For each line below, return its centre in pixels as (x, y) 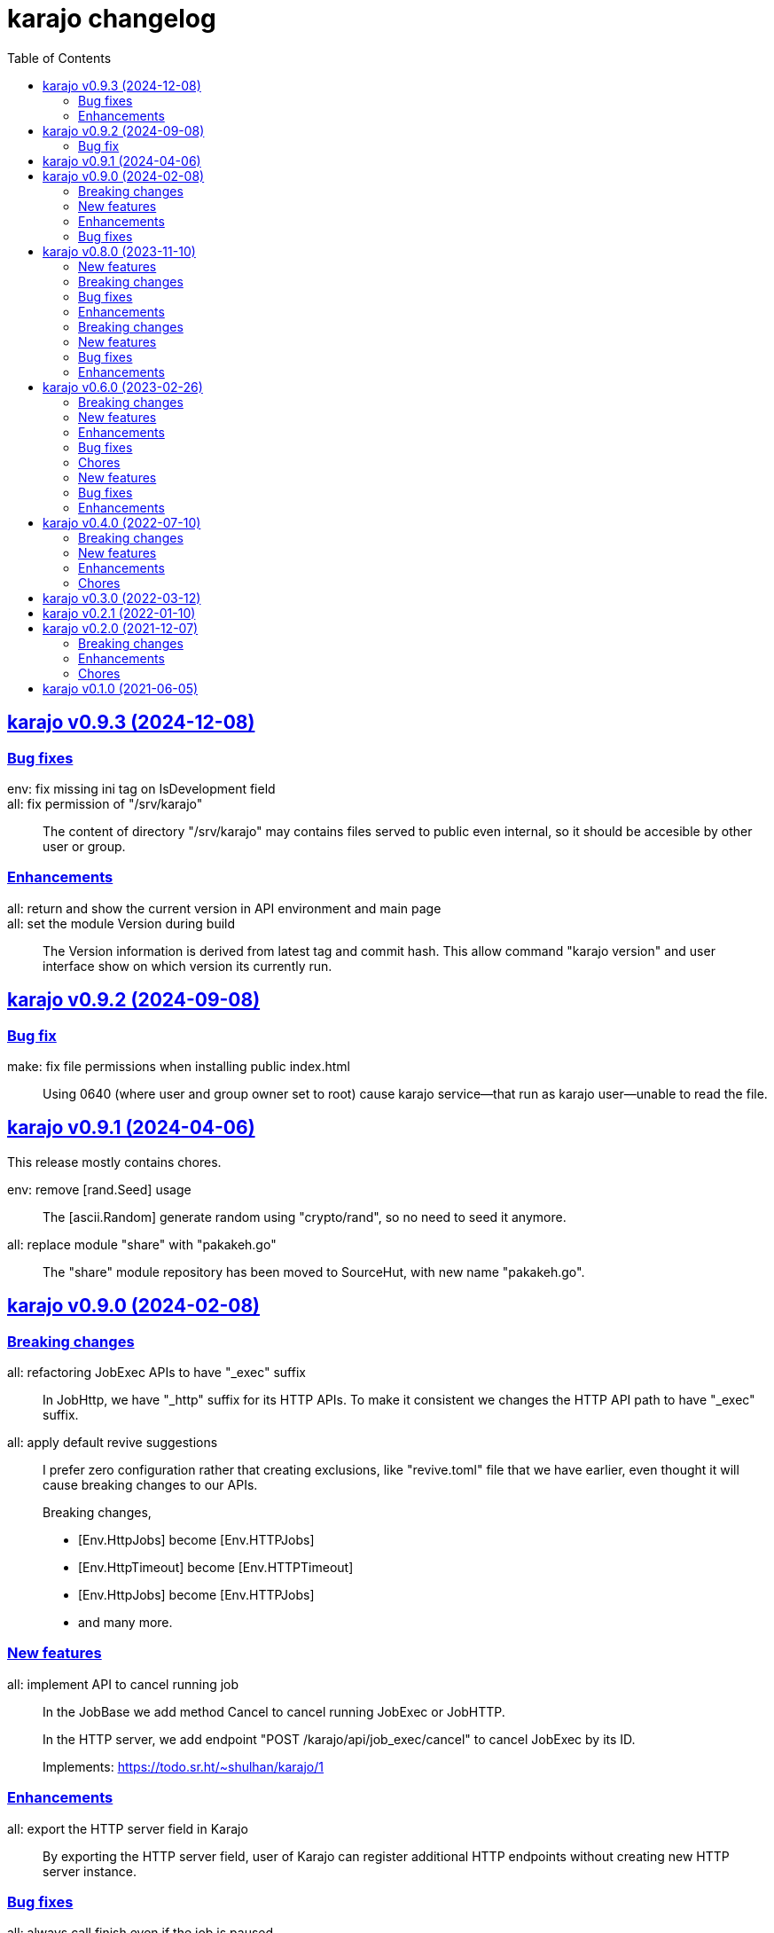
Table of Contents (59, 58)
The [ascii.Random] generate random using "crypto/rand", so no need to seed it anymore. (305, 1217)
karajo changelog (112, 19)
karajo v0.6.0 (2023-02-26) (123, 387)
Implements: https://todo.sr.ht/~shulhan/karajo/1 (183, 1766)
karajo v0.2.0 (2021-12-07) (121, 628)
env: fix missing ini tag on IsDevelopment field (141, 788)
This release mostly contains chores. (114, 1162)
